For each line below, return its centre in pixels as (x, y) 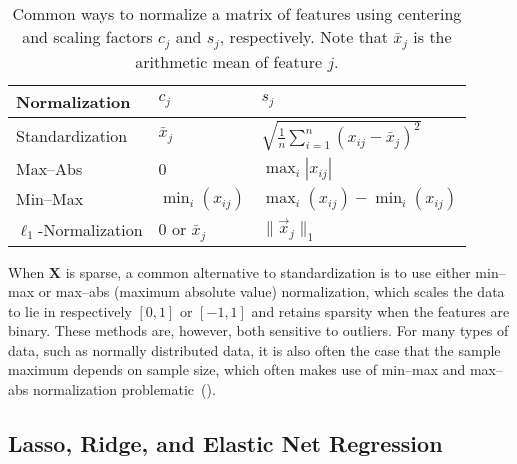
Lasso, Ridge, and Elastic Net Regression (225, 443)
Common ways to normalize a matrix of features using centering (237, 13)
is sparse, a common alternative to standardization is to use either (268, 271)
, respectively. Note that (303, 36)
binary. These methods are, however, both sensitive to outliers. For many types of (258, 330)
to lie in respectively (70, 310)
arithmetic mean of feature (229, 61)
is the (432, 36)
